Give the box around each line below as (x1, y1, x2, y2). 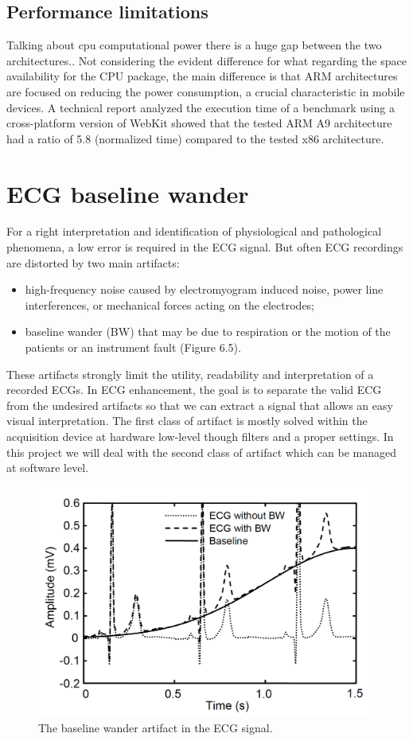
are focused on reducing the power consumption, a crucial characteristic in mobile (6, 83, 405, 99)
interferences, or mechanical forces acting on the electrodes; (25, 296, 315, 313)
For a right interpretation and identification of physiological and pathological (6, 223, 382, 240)
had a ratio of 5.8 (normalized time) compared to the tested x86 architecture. (6, 130, 384, 146)
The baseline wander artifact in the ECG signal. (38, 720, 273, 736)
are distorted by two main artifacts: (6, 254, 180, 271)
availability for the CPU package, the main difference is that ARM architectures (6, 68, 398, 84)
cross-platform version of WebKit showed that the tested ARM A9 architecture (6, 115, 392, 131)
